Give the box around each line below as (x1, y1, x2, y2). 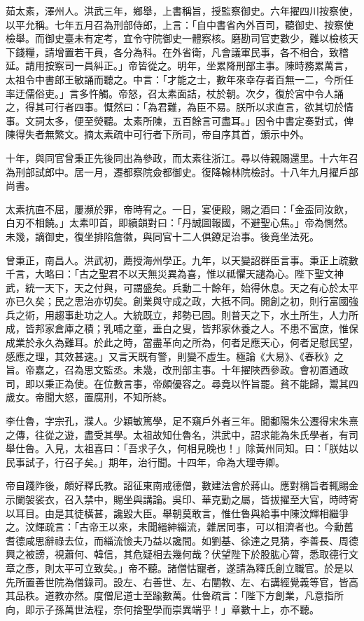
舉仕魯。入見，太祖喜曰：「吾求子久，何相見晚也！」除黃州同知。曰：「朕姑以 (6, 441, 358, 456)
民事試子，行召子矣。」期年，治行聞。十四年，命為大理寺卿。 (6, 454, 285, 469)
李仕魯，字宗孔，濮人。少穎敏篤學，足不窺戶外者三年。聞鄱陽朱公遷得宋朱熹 (6, 414, 358, 428)
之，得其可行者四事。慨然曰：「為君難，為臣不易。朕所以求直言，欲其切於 (6, 100, 344, 114)
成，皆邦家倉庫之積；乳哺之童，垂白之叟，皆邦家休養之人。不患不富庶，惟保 (6, 321, 358, 336)
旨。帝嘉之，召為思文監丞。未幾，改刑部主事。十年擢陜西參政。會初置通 (6, 362, 339, 377)
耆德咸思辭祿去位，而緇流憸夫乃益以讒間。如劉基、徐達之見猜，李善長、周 (6, 533, 349, 547)
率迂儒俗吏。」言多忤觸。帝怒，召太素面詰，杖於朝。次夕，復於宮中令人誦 (6, 86, 344, 100)
